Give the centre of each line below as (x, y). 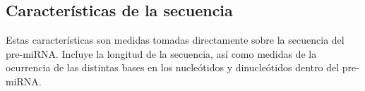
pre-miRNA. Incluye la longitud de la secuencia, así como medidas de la (161, 53)
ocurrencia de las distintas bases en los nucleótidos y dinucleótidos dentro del (173, 67)
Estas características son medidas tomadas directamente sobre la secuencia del (175, 40)
